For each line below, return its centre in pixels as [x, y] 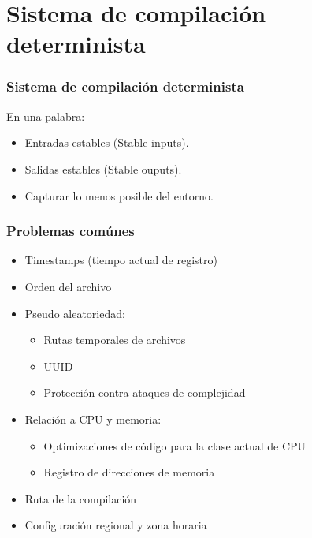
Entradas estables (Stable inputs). [107, 142]
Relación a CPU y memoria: [93, 418]
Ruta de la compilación [81, 498]
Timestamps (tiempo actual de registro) [121, 260]
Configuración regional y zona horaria [116, 525]
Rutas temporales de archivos [115, 340]
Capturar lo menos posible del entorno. [119, 195]
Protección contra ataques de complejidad [145, 392]
